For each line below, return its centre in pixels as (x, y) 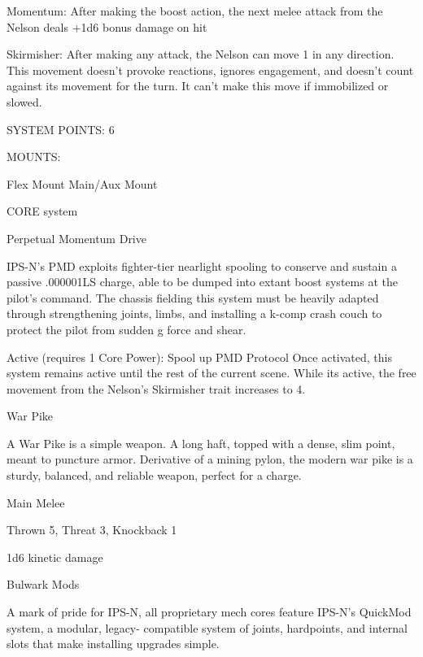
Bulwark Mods (43, 584)
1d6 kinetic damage (55, 557)
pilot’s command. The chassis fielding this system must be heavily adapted (193, 297)
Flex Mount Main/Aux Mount (82, 183)
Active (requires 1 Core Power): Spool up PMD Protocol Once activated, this (200, 357)
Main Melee (36, 502)
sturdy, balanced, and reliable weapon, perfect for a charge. (154, 475)
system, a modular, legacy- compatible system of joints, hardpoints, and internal (207, 627)
